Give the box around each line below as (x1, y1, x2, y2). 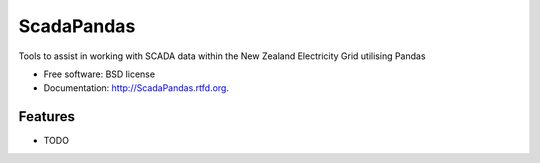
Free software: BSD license (43, 68, 155, 80)
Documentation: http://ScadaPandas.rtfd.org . (43, 82, 230, 94)
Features (18, 108, 75, 125)
